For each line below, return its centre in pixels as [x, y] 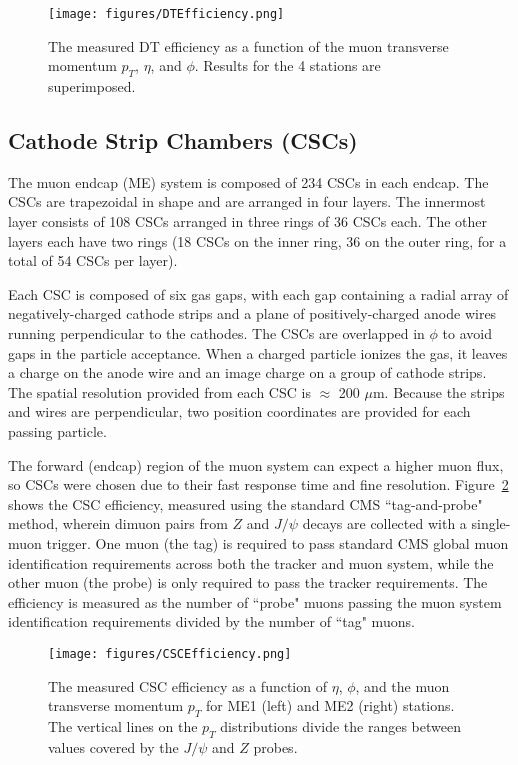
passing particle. [57, 430]
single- [491, 523]
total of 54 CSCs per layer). [93, 260]
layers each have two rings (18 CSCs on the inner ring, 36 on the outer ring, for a [257, 240]
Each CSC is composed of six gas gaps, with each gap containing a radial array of [258, 293]
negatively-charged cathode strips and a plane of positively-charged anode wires [252, 313]
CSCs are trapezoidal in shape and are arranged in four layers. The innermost [247, 201]
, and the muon [402, 685]
